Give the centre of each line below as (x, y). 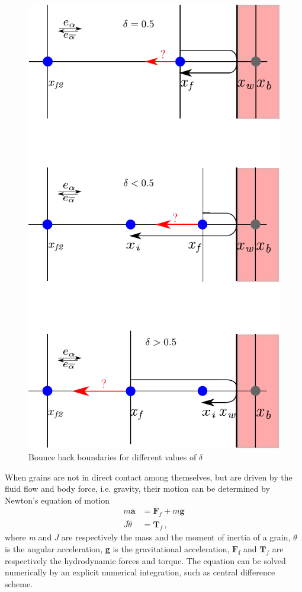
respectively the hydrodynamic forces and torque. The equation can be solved (145, 560)
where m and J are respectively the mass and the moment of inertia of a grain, (148, 537)
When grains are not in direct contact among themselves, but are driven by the (149, 477)
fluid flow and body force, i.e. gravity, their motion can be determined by (137, 488)
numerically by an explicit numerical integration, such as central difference (140, 572)
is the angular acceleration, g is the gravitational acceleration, (117, 548)
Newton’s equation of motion (57, 500)
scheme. (19, 583)
